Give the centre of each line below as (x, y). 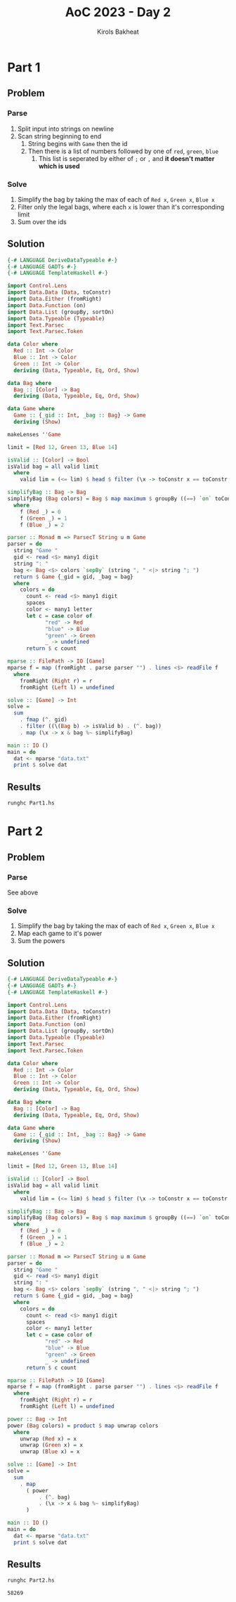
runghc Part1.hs (31, 803)
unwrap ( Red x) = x (48, 1439)
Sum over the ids (42, 221)
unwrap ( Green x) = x (51, 1445)
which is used (59, 166)
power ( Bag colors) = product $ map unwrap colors (83, 1426)
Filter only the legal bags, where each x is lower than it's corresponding (121, 207)
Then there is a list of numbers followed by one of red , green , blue (123, 151)
